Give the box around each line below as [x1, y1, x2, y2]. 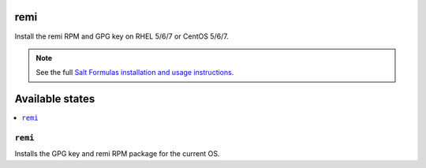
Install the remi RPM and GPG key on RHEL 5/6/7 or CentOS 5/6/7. [14, 32, 229, 41]
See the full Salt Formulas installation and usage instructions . [35, 68, 234, 77]
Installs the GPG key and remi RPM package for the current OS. [14, 149, 220, 159]
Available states [14, 92, 95, 106]
